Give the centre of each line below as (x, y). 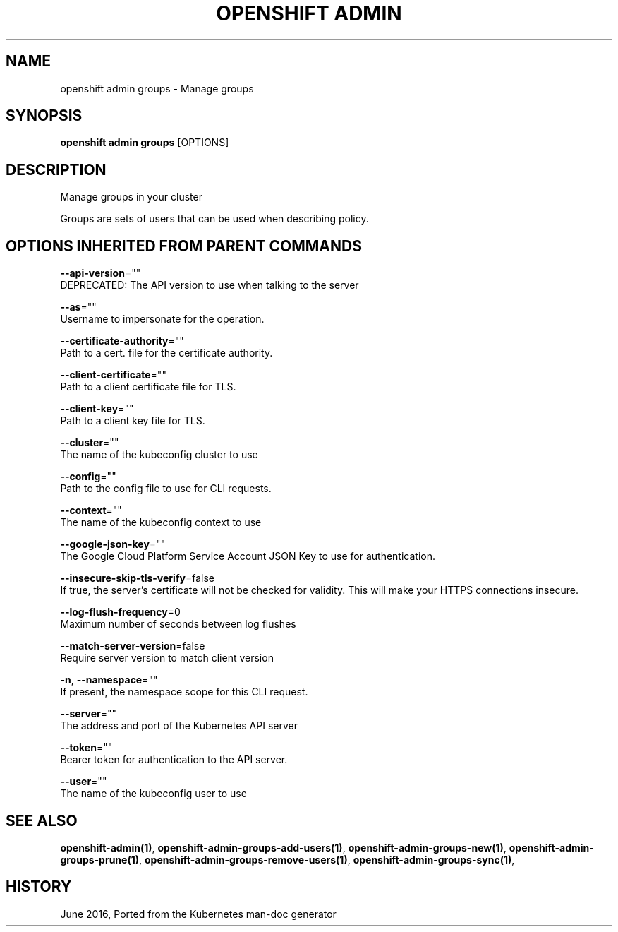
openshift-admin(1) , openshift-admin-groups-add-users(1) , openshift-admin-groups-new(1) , (283, 847)
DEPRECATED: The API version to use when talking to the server (210, 285)
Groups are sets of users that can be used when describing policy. (214, 219)
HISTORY (39, 887)
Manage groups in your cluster (131, 197)
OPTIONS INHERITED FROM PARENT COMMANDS (184, 246)
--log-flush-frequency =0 (120, 612)
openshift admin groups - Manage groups (157, 88)
